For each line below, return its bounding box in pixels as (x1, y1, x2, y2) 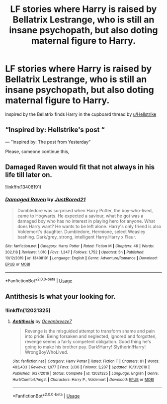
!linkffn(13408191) (5, 184, 42, 190)
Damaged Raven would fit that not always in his (5, 163, 155, 171)
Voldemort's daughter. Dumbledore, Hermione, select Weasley (17, 229, 146, 235)
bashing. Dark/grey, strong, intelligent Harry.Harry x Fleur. (17, 234, 137, 240)
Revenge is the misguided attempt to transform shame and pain (24, 328, 155, 334)
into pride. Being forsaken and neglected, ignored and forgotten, (24, 333, 157, 339)
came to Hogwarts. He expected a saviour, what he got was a (17, 213, 144, 219)
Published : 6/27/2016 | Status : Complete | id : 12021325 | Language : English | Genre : (12, 371, 159, 376)
